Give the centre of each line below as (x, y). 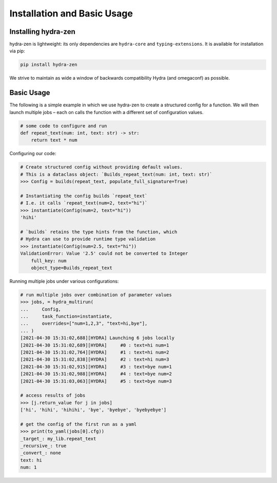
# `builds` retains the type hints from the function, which (99, 232)
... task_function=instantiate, (66, 317)
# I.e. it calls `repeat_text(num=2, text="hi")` (84, 203)
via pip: (17, 51)
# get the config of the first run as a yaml (78, 424)
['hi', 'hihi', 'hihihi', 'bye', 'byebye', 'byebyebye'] (93, 410)
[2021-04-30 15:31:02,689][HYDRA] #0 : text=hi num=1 (95, 345)
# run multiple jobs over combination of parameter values (96, 295)
